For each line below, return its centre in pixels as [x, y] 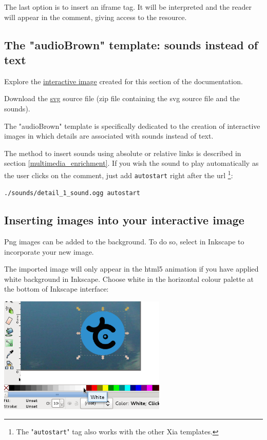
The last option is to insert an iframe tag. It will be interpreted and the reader [128, 7]
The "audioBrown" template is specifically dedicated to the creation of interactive [132, 126]
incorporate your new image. [49, 251]
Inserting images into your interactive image [124, 220]
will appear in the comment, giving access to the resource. [96, 17]
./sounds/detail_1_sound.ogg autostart [72, 193]
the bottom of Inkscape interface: [56, 289]
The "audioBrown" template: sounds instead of [131, 44]
